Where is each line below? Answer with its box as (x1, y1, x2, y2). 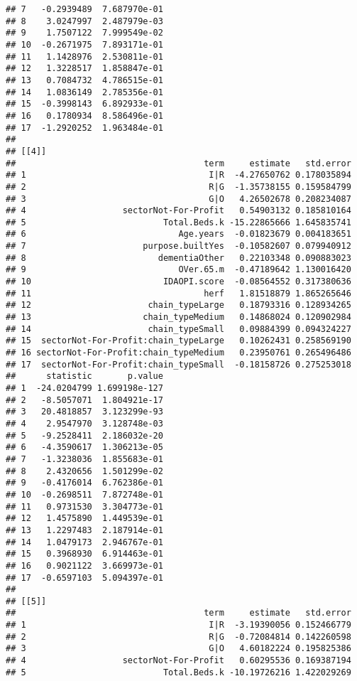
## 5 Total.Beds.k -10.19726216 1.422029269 (6, 667, 351, 677)
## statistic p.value (6, 371, 163, 382)
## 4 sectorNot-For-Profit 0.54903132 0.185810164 (6, 205, 351, 216)
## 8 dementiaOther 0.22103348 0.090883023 (6, 252, 351, 263)
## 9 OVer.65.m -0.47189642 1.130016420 (6, 264, 351, 275)
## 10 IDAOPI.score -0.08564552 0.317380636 (6, 277, 351, 287)
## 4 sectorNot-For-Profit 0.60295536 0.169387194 (6, 655, 351, 666)
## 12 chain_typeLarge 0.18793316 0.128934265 (6, 300, 351, 311)
